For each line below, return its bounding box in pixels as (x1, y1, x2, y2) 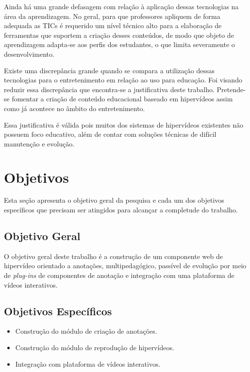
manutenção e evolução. (4, 138, 75, 148)
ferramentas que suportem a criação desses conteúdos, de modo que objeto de (4, 30, 234, 40)
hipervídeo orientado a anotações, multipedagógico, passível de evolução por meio (4, 260, 247, 271)
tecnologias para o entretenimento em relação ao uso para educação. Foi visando (4, 75, 242, 85)
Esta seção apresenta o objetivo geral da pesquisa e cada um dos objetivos (4, 195, 224, 205)
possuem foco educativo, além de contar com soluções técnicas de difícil (4, 129, 217, 139)
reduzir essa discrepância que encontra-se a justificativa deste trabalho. (4, 84, 215, 94)
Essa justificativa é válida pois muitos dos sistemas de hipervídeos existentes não (4, 119, 244, 129)
